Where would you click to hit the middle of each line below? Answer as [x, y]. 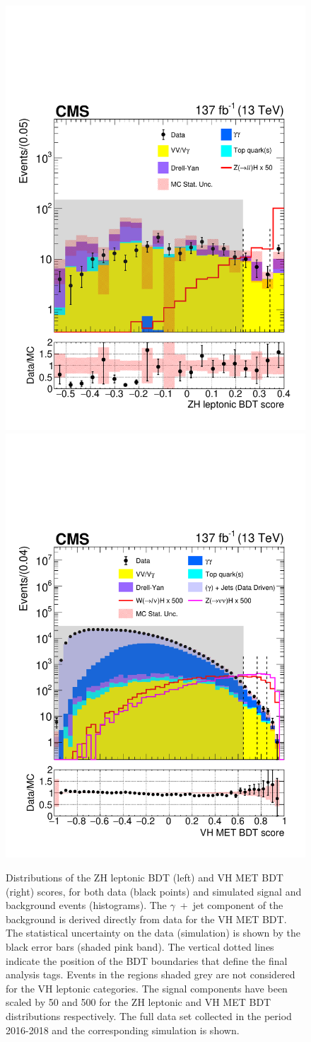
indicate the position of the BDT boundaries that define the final [147, 960]
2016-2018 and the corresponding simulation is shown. [123, 1030]
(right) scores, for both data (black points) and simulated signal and [154, 891]
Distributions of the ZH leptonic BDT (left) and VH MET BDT [145, 878]
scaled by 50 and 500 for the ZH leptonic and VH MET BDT [139, 1002]
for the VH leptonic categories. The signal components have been [147, 988]
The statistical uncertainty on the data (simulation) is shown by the [153, 933]
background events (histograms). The [86, 905]
